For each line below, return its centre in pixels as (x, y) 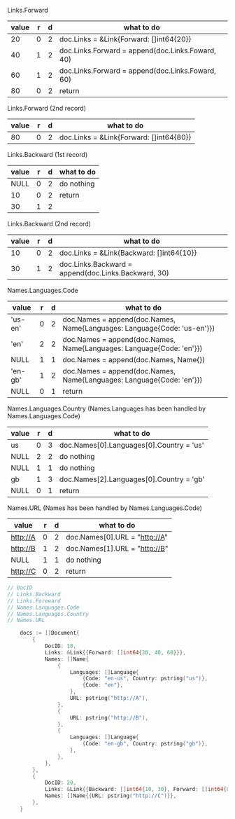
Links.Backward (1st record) (48, 154)
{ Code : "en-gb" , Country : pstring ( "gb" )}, (145, 744)
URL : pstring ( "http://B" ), (109, 717)
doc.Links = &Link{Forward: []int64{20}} (125, 39)
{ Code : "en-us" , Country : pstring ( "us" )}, (145, 679)
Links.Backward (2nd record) (49, 224)
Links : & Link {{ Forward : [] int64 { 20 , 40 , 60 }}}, (115, 652)
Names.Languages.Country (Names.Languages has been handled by (107, 408)
